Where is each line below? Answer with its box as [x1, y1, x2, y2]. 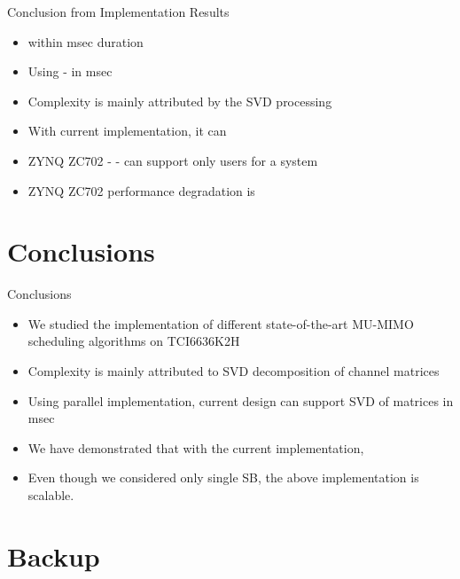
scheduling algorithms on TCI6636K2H [27, 332, 240, 350]
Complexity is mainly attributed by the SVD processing [27, 91, 332, 110]
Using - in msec [27, 62, 113, 81]
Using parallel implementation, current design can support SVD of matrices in [27, 391, 454, 410]
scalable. [27, 486, 74, 505]
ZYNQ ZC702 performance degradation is [27, 181, 255, 200]
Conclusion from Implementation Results [7, 3, 230, 20]
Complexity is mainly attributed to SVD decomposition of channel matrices [27, 362, 440, 380]
